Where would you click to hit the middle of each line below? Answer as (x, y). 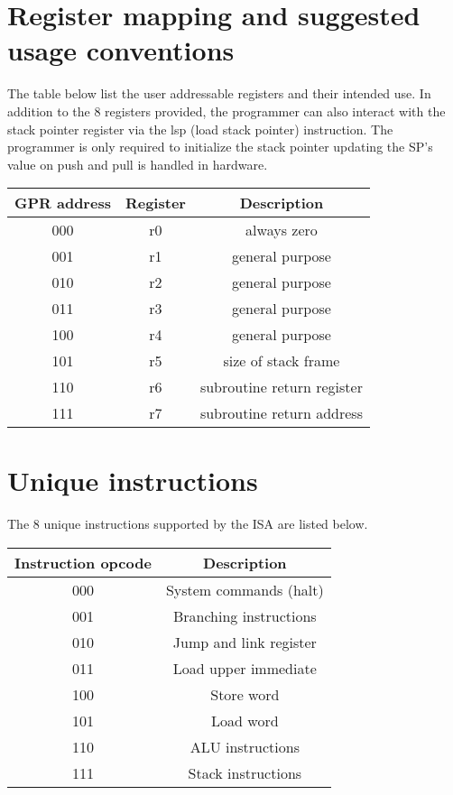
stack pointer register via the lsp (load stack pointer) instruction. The (200, 129)
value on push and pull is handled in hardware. (138, 164)
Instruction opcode (83, 563)
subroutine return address (281, 413)
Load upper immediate (245, 668)
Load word (245, 721)
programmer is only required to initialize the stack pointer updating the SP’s (220, 147)
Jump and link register (245, 642)
